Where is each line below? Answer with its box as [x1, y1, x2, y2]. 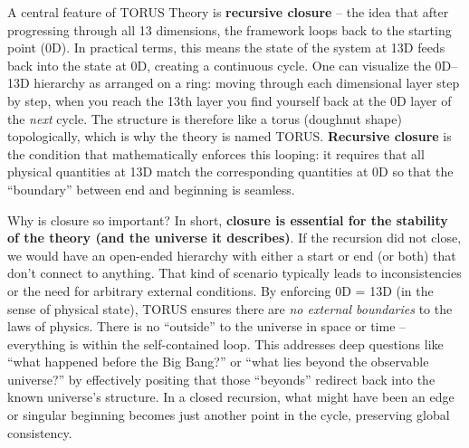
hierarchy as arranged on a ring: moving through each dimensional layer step [33, 73, 460, 92]
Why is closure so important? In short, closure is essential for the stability [7, 210, 448, 229]
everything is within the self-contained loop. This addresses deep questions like [7, 334, 444, 353]
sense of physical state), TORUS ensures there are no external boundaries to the [7, 299, 453, 318]
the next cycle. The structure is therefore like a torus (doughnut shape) [7, 109, 402, 128]
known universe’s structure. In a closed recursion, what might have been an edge [7, 387, 455, 406]
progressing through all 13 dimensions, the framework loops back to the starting [7, 20, 452, 39]
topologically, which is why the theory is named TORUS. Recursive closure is [7, 127, 452, 146]
